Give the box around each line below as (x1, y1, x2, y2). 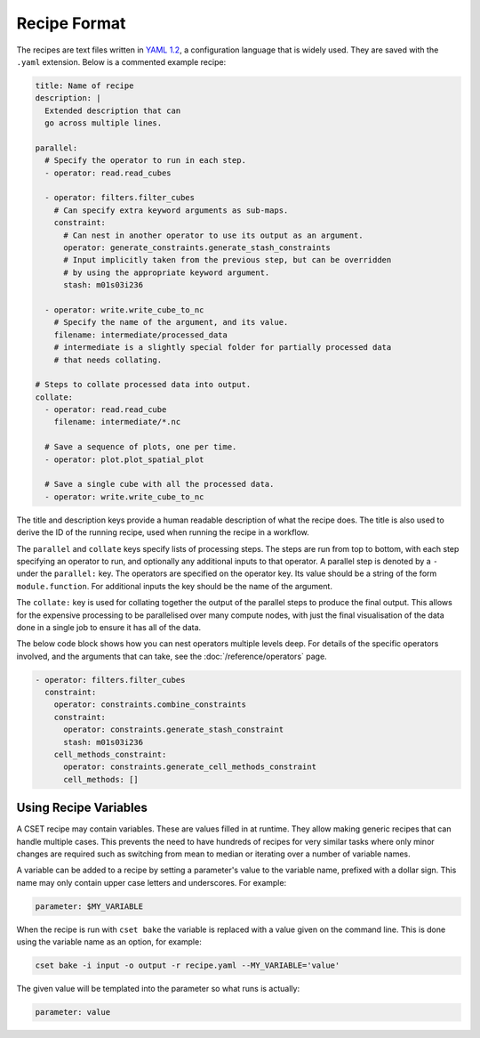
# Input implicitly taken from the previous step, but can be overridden (63, 255, 392, 265)
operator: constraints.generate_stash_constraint (63, 725, 284, 734)
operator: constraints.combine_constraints (53, 700, 246, 710)
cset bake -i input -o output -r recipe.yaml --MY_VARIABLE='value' (35, 961, 340, 970)
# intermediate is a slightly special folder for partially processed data (53, 343, 392, 353)
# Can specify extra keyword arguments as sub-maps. (53, 205, 289, 215)
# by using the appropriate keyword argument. (63, 267, 270, 278)
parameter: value (35, 1007, 111, 1018)
